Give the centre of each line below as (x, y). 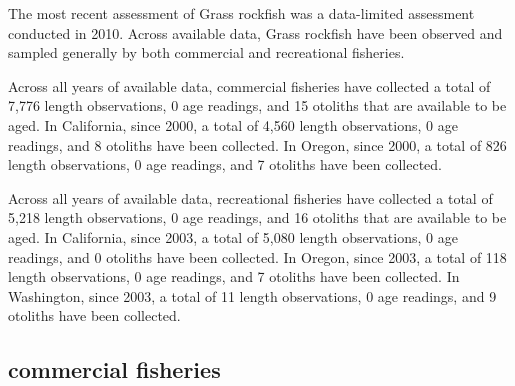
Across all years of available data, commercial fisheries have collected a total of (249, 85)
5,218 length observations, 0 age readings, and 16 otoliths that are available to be (257, 217)
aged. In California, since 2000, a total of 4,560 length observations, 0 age (233, 124)
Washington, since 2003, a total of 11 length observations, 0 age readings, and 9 (252, 295)
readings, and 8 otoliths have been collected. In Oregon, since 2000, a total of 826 (257, 144)
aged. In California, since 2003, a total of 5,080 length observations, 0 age (233, 236)
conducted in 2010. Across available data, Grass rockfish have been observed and (255, 32)
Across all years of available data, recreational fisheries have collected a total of (250, 197)
